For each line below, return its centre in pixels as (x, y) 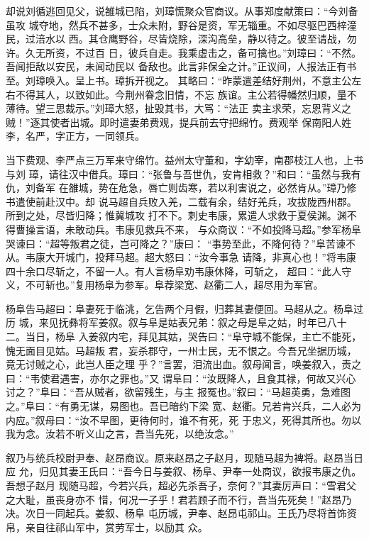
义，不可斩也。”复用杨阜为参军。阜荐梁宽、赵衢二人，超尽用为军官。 (165, 285)
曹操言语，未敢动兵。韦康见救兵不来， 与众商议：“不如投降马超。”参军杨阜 (188, 229)
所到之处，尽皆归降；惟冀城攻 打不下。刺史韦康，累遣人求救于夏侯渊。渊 (176, 215)
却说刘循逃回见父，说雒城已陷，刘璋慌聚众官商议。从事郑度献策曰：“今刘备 (182, 11)
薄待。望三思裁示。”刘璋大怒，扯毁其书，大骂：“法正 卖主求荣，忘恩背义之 (178, 108)
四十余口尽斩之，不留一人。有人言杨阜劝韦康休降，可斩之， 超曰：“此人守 (179, 271)
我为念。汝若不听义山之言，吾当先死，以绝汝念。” (120, 434)
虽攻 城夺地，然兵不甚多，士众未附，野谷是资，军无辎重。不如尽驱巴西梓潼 (181, 24)
